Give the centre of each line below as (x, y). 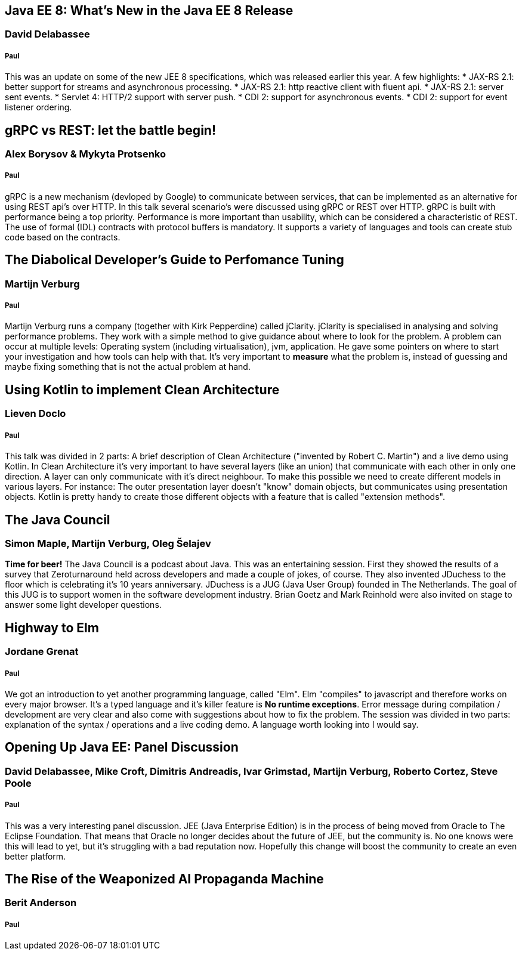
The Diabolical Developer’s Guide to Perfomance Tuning (174, 260)
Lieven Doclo (35, 414)
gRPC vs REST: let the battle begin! (110, 130)
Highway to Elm (52, 628)
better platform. (35, 856)
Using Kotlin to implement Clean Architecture (142, 390)
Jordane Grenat (42, 652)
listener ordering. (38, 107)
